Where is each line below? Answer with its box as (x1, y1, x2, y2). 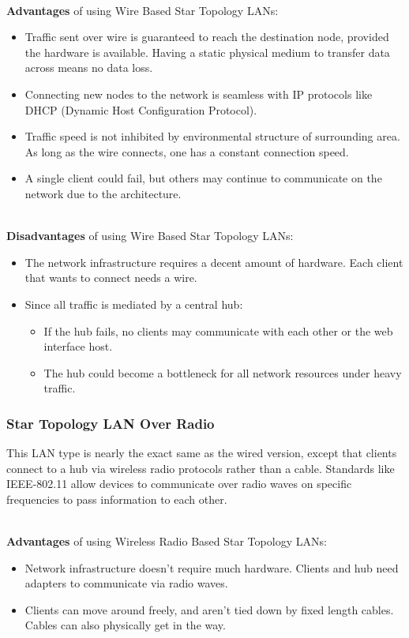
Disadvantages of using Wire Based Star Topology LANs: (6, 227, 294, 244)
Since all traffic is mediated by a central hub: (24, 295, 243, 312)
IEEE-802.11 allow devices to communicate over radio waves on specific (6, 475, 352, 492)
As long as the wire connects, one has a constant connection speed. (24, 143, 349, 159)
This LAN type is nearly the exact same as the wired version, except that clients (6, 445, 397, 461)
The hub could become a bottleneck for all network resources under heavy (43, 364, 402, 381)
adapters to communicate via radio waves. (24, 575, 228, 591)
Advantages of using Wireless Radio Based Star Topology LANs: (6, 533, 327, 550)
